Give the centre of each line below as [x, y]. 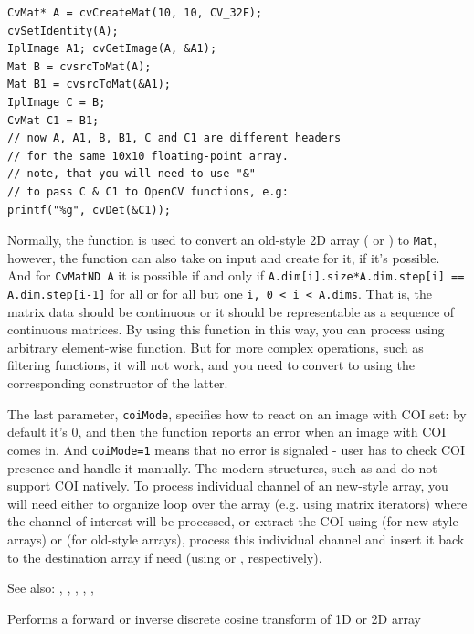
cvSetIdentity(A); [63, 31]
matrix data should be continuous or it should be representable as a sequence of [231, 311]
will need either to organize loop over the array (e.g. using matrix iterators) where [237, 503]
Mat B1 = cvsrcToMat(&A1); [89, 85]
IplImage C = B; [57, 102]
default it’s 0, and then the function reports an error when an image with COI [227, 432]
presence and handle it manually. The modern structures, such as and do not [222, 467]
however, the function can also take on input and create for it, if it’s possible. [224, 257]
